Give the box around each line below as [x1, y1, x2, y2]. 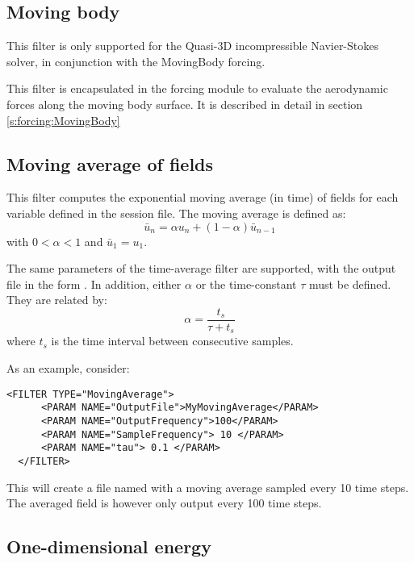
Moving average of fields [6, 151, 214, 176]
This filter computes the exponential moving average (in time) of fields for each [6, 189, 399, 206]
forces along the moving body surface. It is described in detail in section [6, 95, 363, 112]
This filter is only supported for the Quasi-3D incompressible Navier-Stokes [6, 37, 378, 54]
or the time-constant [195, 275, 297, 292]
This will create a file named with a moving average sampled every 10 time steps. [6, 478, 409, 495]
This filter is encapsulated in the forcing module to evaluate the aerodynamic [6, 80, 388, 97]
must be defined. [309, 275, 391, 292]
